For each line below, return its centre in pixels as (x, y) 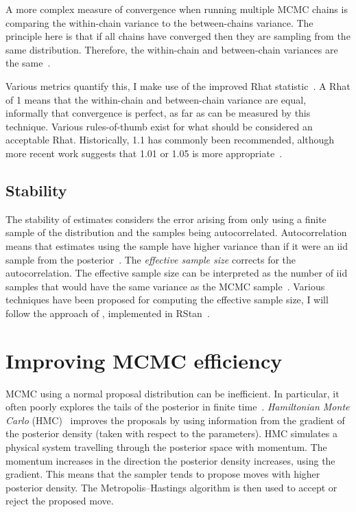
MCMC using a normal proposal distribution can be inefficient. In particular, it (173, 393)
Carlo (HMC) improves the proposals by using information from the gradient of (175, 420)
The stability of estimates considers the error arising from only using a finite (166, 219)
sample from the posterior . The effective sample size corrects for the (151, 259)
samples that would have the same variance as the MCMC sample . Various (165, 286)
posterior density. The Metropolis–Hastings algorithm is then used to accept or (171, 487)
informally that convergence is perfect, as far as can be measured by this (158, 113)
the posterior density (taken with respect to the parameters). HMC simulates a (172, 433)
